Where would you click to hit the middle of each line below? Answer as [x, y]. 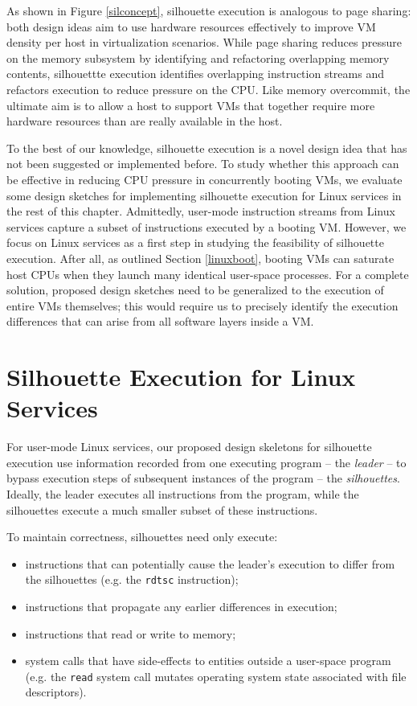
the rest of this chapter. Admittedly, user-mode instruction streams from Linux [201, 211]
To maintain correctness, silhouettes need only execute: [142, 537]
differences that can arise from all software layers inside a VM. [160, 321]
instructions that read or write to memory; [131, 633]
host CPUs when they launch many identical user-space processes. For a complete [208, 274]
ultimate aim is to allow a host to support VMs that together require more [191, 105]
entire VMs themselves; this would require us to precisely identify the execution [202, 305]
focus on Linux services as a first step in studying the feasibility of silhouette [195, 242]
